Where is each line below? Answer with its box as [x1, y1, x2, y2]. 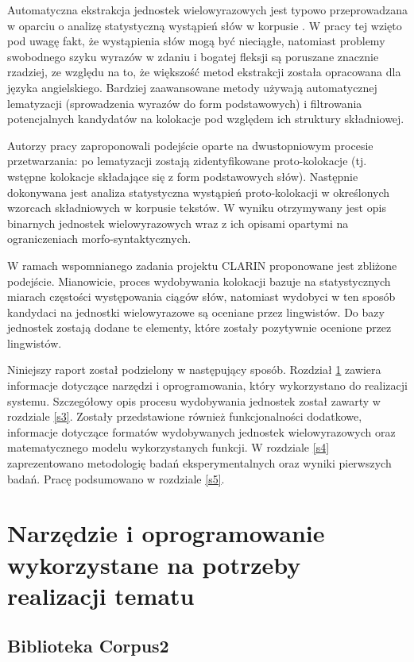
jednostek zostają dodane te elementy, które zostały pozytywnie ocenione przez [7, 319, 392, 336]
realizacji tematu [7, 579, 195, 611]
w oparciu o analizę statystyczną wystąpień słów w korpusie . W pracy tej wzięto [7, 17, 402, 33]
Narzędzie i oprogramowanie [7, 517, 325, 549]
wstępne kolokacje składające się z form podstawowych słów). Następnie [7, 167, 358, 184]
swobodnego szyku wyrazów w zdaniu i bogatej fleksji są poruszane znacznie [7, 48, 379, 64]
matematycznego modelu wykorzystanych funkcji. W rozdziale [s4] [7, 439, 330, 456]
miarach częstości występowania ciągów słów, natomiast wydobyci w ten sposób [7, 288, 396, 305]
